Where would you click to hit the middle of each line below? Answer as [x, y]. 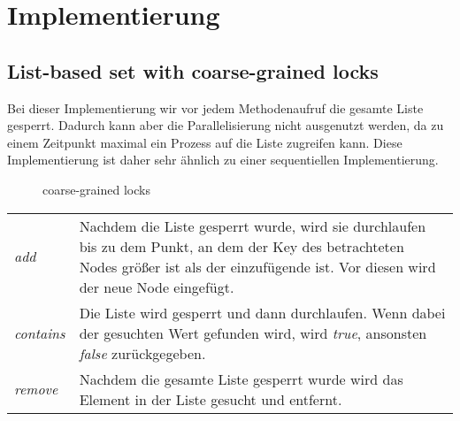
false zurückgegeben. [142, 353]
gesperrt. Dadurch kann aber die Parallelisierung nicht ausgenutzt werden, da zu [226, 125]
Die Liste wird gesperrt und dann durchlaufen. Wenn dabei [262, 312]
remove [36, 389]
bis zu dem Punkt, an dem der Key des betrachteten [241, 246]
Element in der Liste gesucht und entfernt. [211, 399]
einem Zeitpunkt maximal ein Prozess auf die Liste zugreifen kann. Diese [205, 142]
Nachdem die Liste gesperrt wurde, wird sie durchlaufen [253, 226]
